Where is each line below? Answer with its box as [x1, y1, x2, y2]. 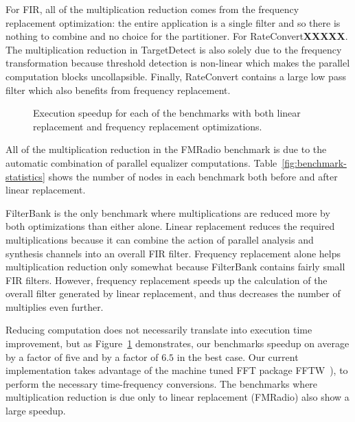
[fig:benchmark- [282, 155, 347, 169]
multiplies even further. [5, 299, 104, 314]
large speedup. [5, 403, 66, 418]
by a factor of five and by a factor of [5, 349, 159, 364]
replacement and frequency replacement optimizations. [33, 119, 262, 133]
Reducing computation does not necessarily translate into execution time [5, 323, 312, 337]
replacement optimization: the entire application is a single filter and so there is [5, 15, 341, 30]
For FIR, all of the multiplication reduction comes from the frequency [5, 2, 299, 16]
